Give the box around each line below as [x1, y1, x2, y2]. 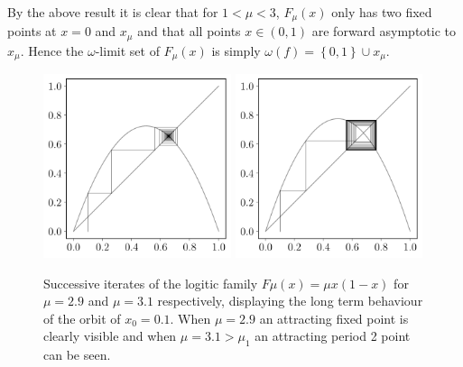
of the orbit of [43, 308, 121, 327]
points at [7, 22, 57, 41]
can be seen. [43, 345, 111, 364]
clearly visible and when [43, 326, 177, 345]
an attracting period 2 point [255, 326, 411, 345]
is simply [211, 41, 261, 60]
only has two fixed [331, 3, 432, 21]
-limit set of [95, 41, 160, 60]
